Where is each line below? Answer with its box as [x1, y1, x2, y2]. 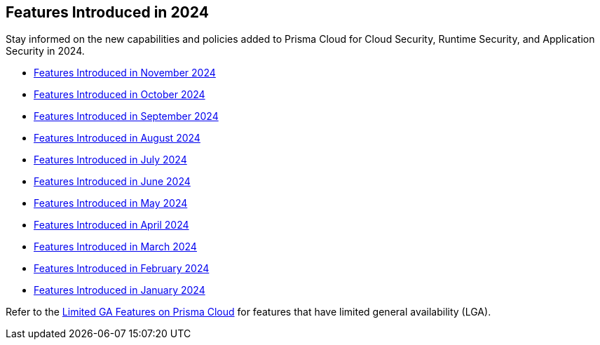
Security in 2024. [6, 45, 85, 57]
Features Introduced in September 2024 [34, 110, 219, 123]
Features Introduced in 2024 [6, 4, 209, 21]
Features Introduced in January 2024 [34, 284, 205, 297]
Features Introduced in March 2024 [34, 241, 197, 253]
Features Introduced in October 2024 [34, 88, 205, 101]
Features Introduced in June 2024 [34, 175, 191, 188]
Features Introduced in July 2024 [34, 154, 187, 166]
